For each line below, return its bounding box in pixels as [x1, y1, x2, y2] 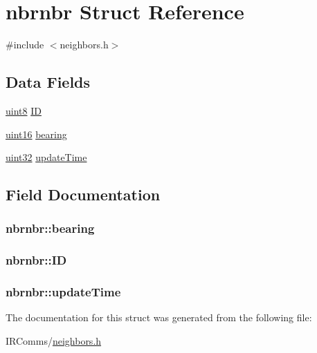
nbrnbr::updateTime [6, 283, 121, 300]
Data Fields [6, 71, 91, 93]
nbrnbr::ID [6, 251, 67, 269]
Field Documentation [6, 184, 161, 205]
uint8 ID [6, 103, 42, 117]
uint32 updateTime [6, 150, 87, 164]
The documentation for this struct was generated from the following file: [6, 310, 312, 325]
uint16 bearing [6, 126, 67, 141]
